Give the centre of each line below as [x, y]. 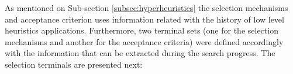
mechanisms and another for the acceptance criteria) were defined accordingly [144, 41]
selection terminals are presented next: [74, 64]
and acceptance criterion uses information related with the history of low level [144, 19]
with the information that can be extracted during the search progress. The [140, 53]
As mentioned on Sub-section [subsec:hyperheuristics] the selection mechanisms [146, 8]
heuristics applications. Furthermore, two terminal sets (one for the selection [142, 30]
